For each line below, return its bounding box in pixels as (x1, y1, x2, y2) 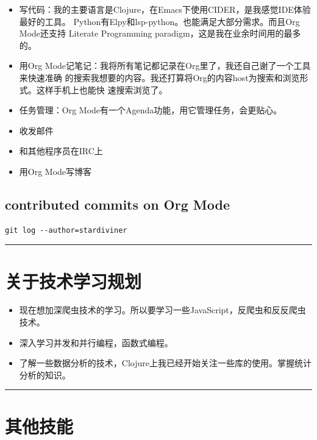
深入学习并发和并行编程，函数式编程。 (19, 336, 173, 349)
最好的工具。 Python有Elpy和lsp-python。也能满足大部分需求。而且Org (19, 15, 300, 27)
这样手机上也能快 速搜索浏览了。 (36, 83, 168, 96)
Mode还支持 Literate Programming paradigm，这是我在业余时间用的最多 (19, 27, 301, 40)
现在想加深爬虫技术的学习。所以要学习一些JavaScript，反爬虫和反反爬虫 (19, 303, 306, 316)
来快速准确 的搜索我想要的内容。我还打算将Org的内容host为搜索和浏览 (19, 71, 300, 83)
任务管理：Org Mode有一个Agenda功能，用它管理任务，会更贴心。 (19, 104, 282, 116)
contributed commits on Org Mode (5, 194, 230, 213)
